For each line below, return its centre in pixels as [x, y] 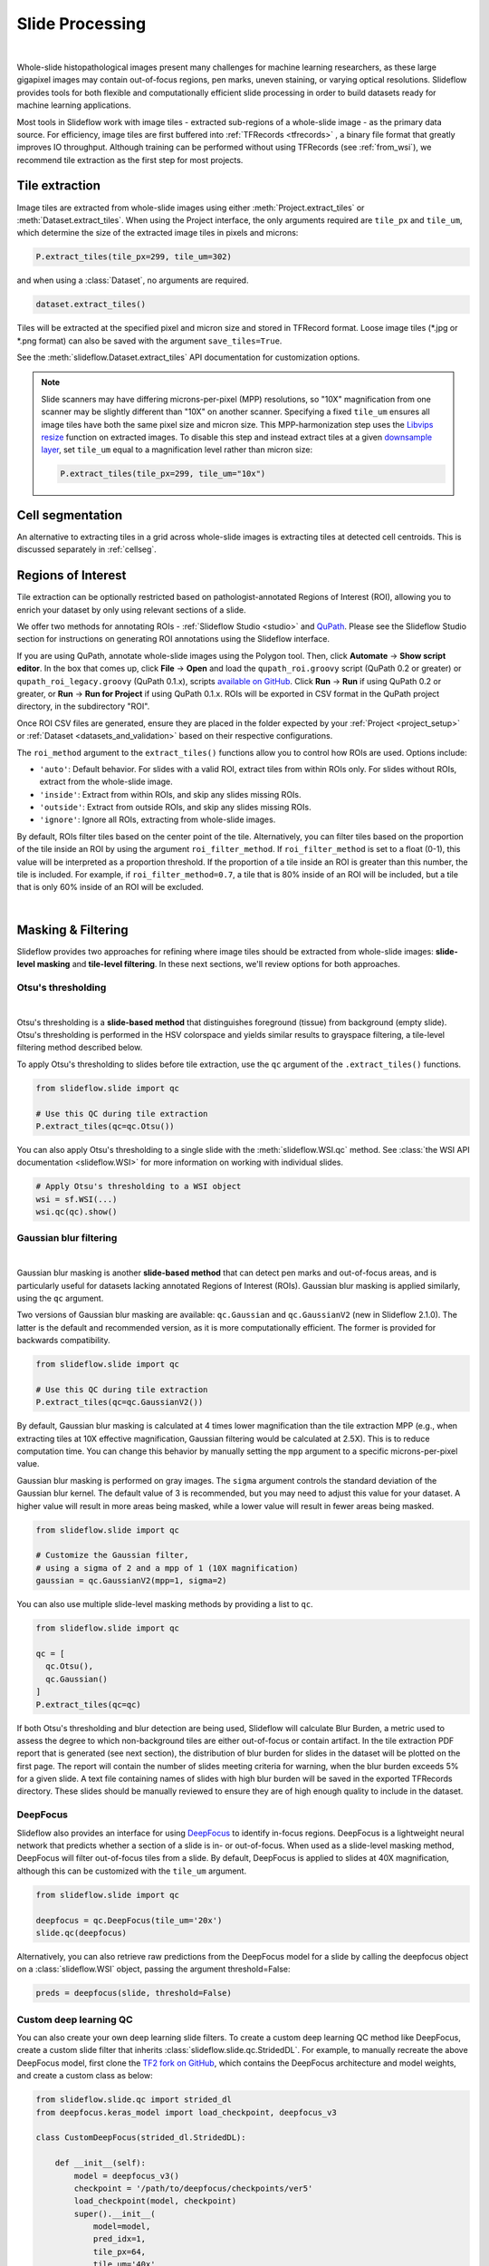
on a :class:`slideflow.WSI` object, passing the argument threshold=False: [153, 1969]
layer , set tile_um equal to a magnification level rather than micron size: [177, 450]
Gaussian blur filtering [67, 1238]
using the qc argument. [60, 1298]
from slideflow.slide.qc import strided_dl [134, 2100]
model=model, [122, 2227]
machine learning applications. [74, 105]
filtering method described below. [80, 1048]
